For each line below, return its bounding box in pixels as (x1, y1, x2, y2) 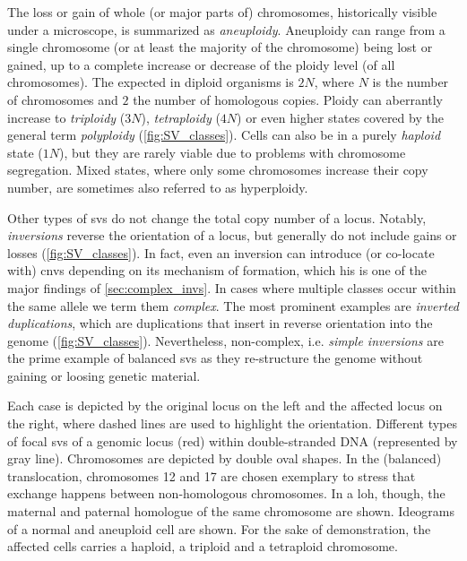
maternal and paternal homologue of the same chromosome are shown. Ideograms (7, 502, 455, 521)
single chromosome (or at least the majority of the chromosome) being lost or (7, 38, 433, 56)
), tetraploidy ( (141, 108, 221, 126)
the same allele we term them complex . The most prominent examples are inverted (7, 296, 459, 315)
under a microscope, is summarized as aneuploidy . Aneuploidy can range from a (7, 20, 445, 39)
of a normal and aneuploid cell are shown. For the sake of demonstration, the (7, 519, 431, 538)
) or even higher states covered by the (237, 108, 444, 126)
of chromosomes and (7, 90, 118, 108)
